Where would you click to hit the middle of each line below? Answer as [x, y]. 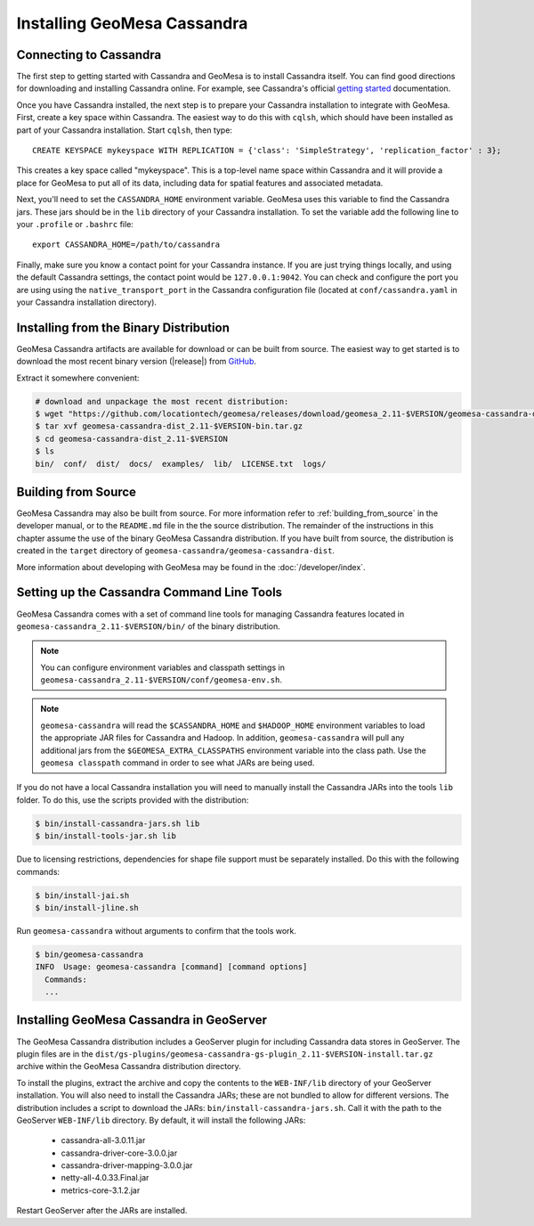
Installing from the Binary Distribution [123, 327]
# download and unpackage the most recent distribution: [162, 401]
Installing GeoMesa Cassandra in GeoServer [142, 1020]
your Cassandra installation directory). [87, 302]
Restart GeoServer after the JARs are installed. [102, 1211]
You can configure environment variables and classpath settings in [162, 667]
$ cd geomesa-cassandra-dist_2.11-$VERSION [132, 438]
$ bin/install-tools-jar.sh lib [106, 836]
